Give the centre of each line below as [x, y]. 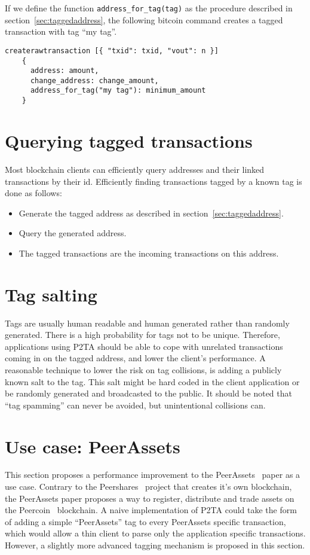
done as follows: [33, 193]
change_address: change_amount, [94, 80]
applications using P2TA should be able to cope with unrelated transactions [144, 346]
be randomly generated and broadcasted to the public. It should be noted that [148, 393]
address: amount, [65, 71]
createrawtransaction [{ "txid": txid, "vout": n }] [112, 51]
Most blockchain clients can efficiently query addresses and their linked [135, 169]
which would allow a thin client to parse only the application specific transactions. [155, 533]
